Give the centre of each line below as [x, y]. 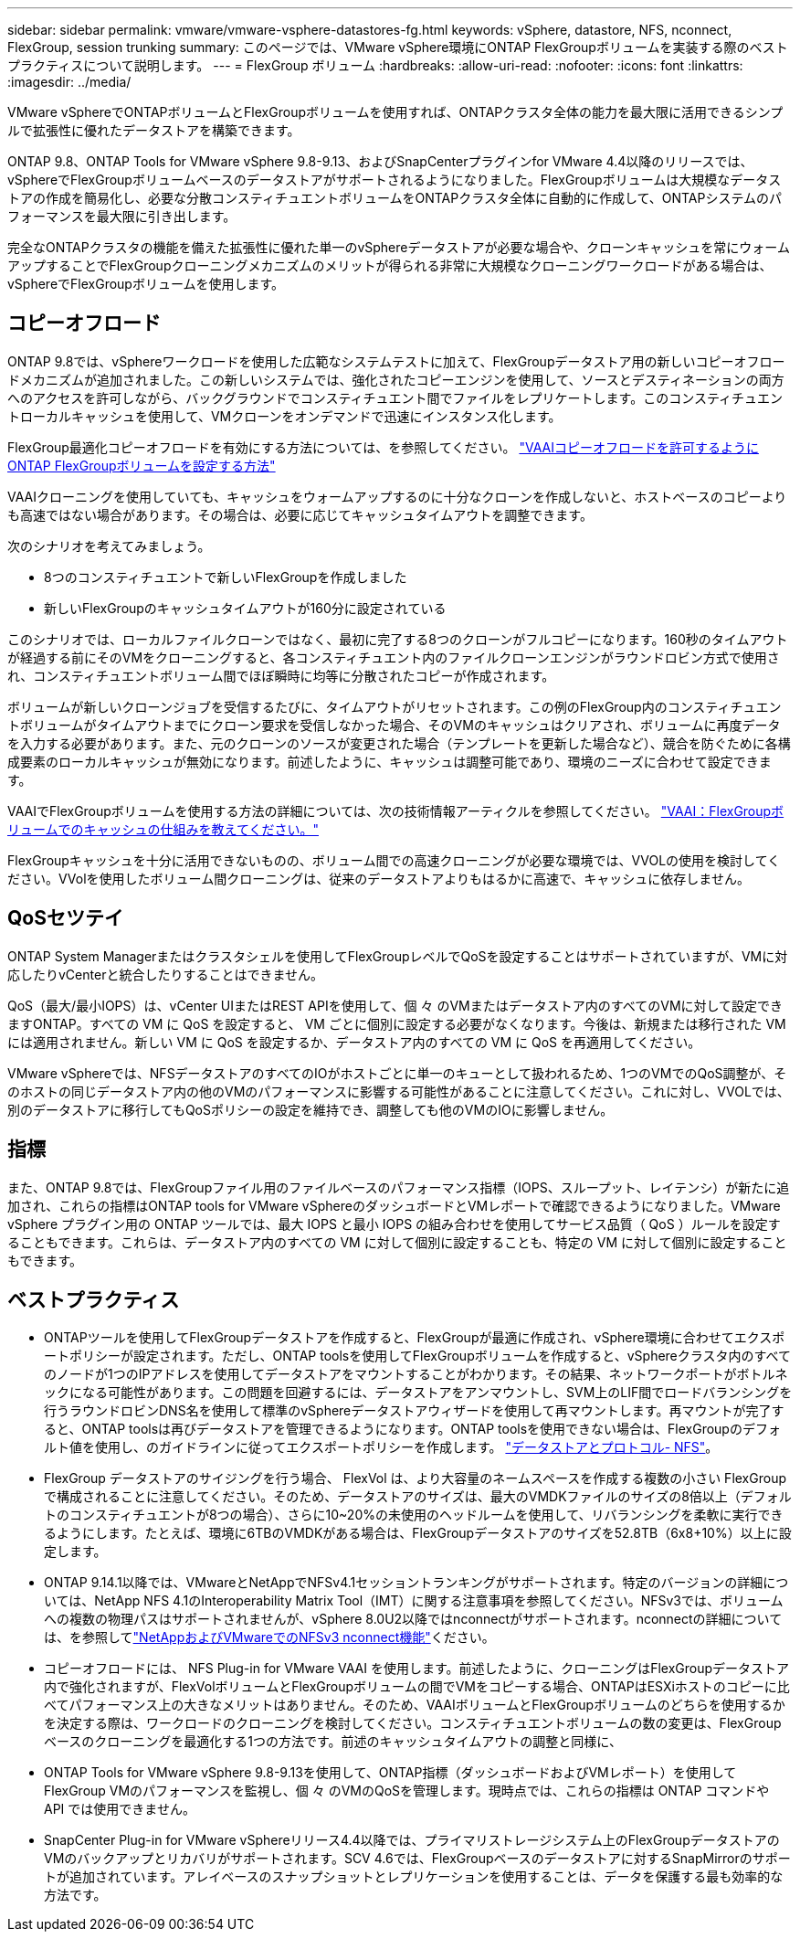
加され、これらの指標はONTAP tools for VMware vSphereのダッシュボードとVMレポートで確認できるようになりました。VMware [394, 1205]
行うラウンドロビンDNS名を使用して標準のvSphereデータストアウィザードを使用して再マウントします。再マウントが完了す [414, 1411]
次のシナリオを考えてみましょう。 [109, 546]
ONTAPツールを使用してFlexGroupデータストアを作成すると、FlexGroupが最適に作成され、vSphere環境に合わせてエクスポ [415, 1338]
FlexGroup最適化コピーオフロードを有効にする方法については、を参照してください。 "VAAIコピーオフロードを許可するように [383, 447]
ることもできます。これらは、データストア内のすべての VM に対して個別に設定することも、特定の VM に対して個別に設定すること [397, 1242]
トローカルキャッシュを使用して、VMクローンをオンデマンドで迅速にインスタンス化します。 [284, 416]
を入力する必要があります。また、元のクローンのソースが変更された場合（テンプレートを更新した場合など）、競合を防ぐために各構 [399, 743]
